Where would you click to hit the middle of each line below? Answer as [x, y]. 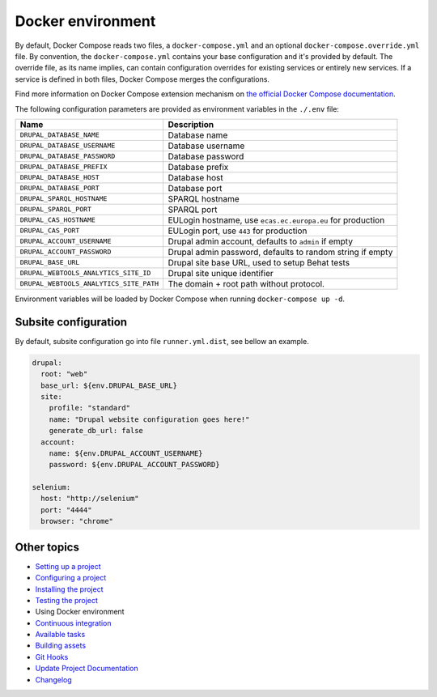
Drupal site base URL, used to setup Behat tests [259, 262]
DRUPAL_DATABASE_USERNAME [68, 146]
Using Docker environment [80, 612]
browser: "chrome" [77, 521]
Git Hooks [52, 657]
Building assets [61, 646]
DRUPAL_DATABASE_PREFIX [64, 167]
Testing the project [67, 600]
